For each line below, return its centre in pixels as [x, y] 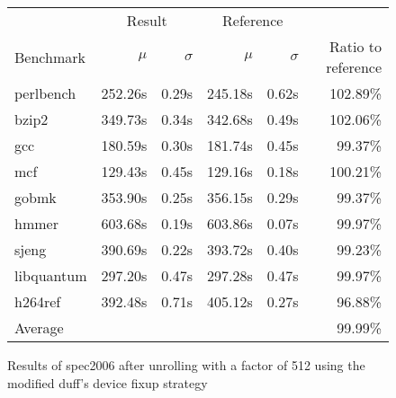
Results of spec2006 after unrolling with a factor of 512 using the [186, 365]
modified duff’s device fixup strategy [108, 382]
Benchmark [50, 57]
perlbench [45, 93]
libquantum [51, 275]
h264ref [38, 301]
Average [39, 327]
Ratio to [355, 46]
